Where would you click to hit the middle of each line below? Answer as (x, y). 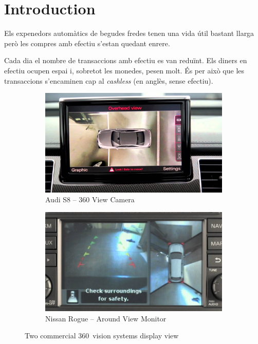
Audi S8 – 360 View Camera (90, 199)
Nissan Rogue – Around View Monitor (106, 318)
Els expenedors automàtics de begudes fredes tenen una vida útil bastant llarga (129, 33)
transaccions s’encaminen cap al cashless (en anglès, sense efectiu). (109, 80)
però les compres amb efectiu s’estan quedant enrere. (87, 43)
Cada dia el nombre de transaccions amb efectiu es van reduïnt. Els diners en (126, 60)
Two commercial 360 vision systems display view (102, 336)
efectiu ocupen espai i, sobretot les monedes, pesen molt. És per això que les (124, 70)
